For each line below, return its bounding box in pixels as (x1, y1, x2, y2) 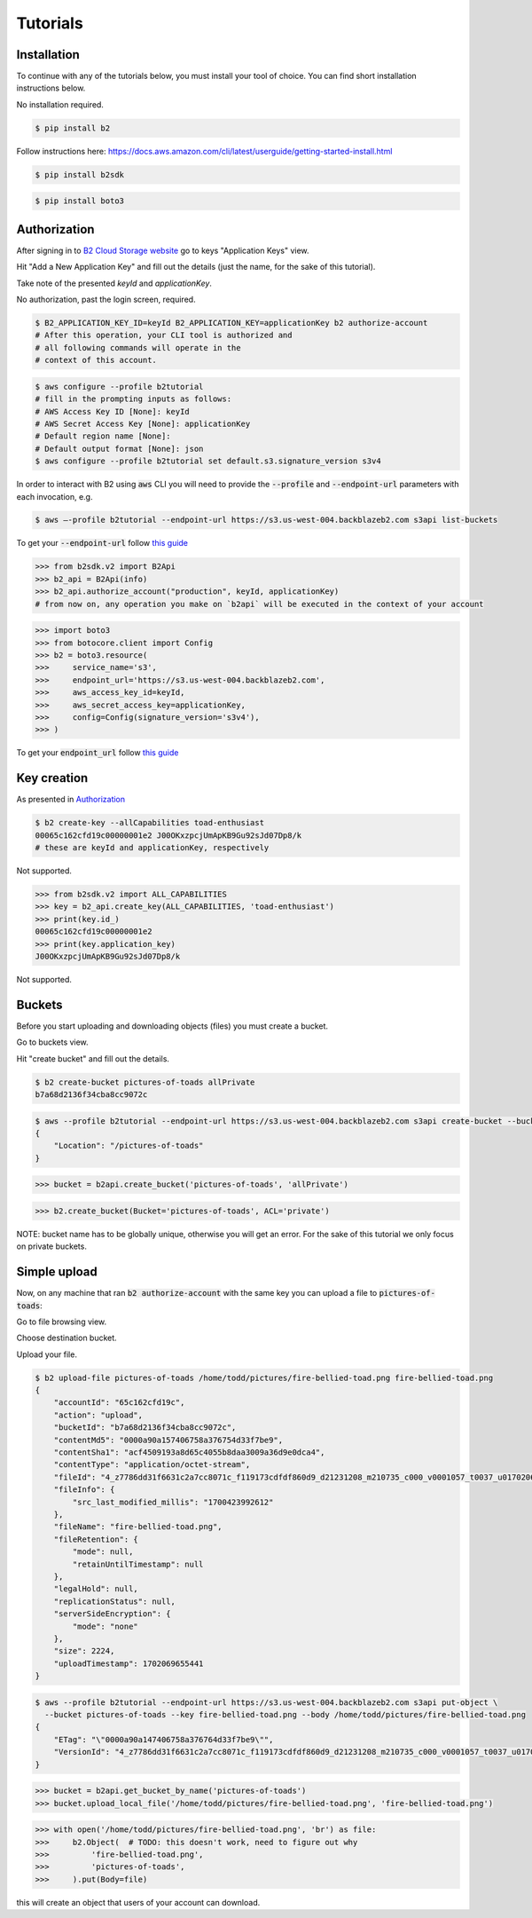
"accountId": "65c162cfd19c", (53, 1398, 185, 1408)
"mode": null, (72, 1547, 134, 1557)
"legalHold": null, (53, 1584, 139, 1594)
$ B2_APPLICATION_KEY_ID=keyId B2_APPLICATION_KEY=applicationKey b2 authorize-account (35, 318, 428, 328)
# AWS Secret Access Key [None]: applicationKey (35, 418, 251, 429)
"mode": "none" (72, 1621, 139, 1631)
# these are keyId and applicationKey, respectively (35, 842, 270, 852)
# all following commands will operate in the (35, 343, 241, 352)
